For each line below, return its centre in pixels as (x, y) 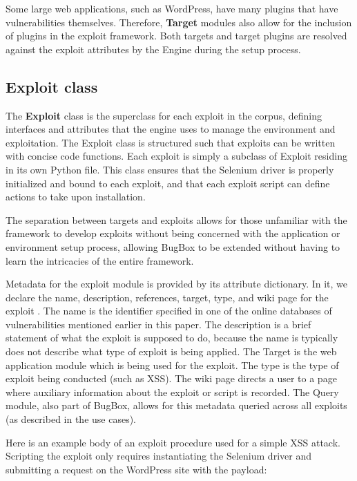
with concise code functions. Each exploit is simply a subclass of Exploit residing (176, 156)
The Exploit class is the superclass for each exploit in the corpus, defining (164, 115)
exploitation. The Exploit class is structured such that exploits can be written (171, 142)
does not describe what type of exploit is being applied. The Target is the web (171, 351)
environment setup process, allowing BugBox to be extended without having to (173, 246)
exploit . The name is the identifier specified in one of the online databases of (169, 311)
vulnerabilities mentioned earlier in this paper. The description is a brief (158, 324)
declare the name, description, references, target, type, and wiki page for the (167, 297)
